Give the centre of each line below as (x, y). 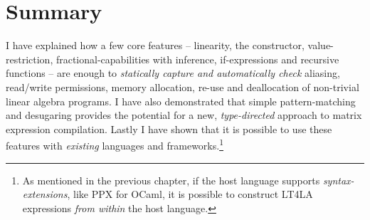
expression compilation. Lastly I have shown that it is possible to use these (169, 129)
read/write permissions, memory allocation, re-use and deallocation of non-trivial (183, 87)
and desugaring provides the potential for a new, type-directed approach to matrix (184, 115)
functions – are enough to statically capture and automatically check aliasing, (173, 73)
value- (321, 45)
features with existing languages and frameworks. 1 (115, 144)
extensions (45, 194)
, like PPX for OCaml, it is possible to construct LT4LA (190, 194)
